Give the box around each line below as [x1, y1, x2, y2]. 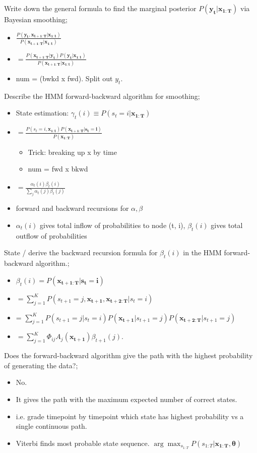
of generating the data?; [4, 360, 78, 370]
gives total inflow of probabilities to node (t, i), [40, 219, 185, 230]
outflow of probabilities [16, 230, 87, 241]
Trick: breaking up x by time [28, 146, 117, 157]
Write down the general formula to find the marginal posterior [4, 3, 197, 13]
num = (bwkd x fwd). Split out [16, 73, 113, 83]
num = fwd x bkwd [28, 163, 88, 174]
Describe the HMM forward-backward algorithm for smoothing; [4, 90, 200, 101]
